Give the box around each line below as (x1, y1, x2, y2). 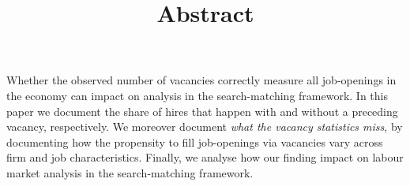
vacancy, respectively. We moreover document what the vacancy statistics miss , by (6, 118, 403, 135)
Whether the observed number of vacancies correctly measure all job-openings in (6, 72, 397, 88)
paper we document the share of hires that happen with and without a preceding (6, 102, 398, 119)
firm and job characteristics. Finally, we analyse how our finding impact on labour (6, 149, 404, 166)
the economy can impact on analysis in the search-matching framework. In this (6, 87, 388, 103)
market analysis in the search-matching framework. (6, 164, 254, 180)
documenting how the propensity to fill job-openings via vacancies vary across (6, 133, 383, 150)
